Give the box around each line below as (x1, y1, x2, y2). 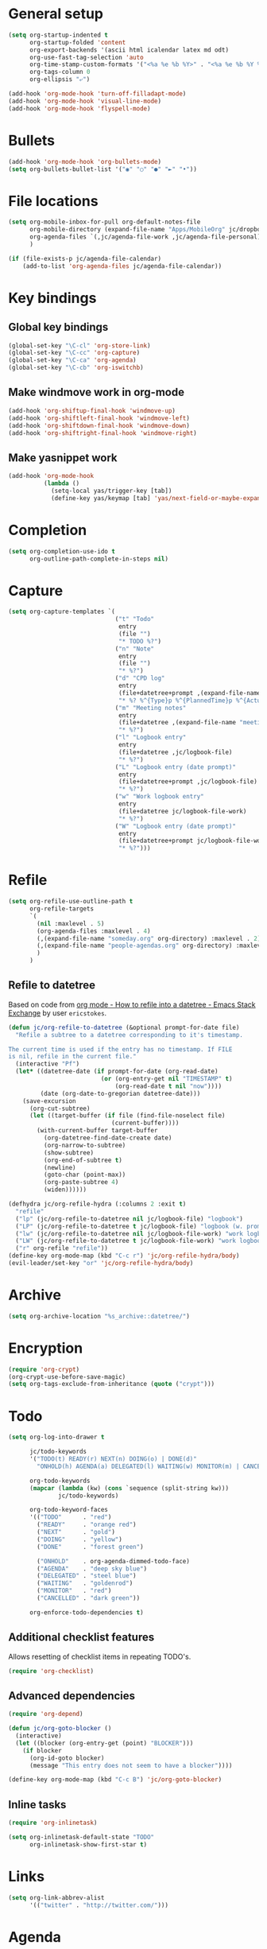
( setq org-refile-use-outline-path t (8, 898, 133, 906)
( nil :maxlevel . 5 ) (37, 919, 105, 927)
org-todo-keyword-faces (29, 1506, 109, 1514)
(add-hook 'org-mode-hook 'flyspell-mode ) (8, 104, 151, 112)
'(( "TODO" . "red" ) (29, 1513, 112, 1521)
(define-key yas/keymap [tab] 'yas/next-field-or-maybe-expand (50, 494, 265, 502)
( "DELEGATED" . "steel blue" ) (37, 1572, 137, 1580)
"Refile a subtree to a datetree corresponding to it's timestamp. (15, 1031, 244, 1039)
